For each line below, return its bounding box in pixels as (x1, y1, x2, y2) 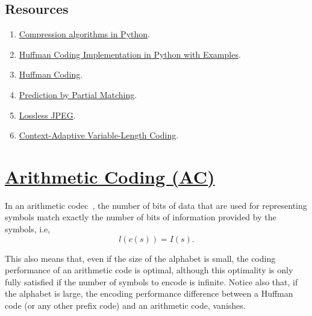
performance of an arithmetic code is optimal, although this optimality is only (5, 264, 293, 276)
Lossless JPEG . (19, 108, 76, 121)
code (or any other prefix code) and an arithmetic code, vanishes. (5, 299, 246, 312)
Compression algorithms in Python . (19, 28, 150, 40)
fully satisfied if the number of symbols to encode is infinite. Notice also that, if (5, 275, 298, 288)
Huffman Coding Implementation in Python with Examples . (19, 48, 241, 60)
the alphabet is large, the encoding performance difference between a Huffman (5, 287, 293, 300)
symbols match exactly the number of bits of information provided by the (5, 211, 276, 223)
